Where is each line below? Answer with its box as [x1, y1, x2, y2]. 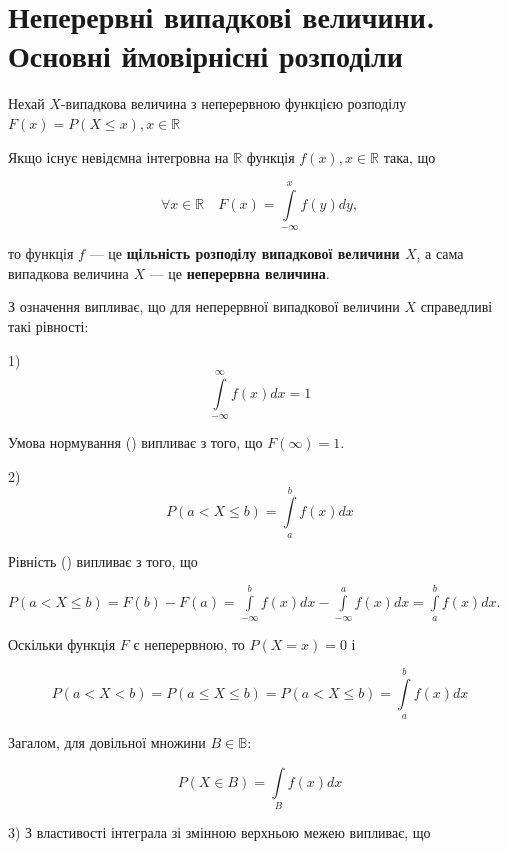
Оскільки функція [8, 633, 116, 654]
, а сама [416, 243, 464, 264]
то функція [8, 243, 74, 264]
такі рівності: [8, 316, 89, 337]
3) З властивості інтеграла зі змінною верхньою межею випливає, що [8, 822, 431, 843]
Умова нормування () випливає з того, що [8, 432, 263, 453]
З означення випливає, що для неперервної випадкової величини [8, 296, 400, 317]
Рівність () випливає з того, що [8, 550, 198, 571]
